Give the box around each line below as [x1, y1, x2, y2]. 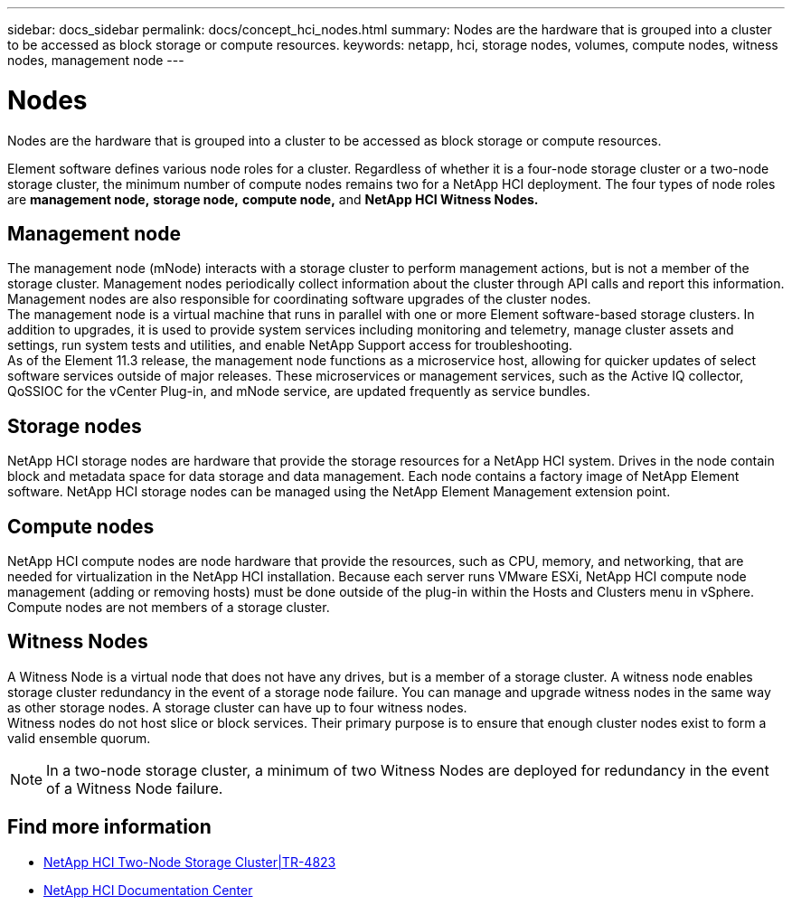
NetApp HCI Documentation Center [43, 881, 253, 898]
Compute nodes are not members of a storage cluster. [7, 599, 330, 616]
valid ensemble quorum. [7, 730, 151, 746]
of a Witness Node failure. [46, 778, 223, 797]
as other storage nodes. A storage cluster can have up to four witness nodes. [7, 699, 467, 715]
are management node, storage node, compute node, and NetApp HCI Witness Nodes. [7, 191, 539, 207]
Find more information [7, 815, 212, 839]
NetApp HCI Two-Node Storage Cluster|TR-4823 [43, 853, 336, 870]
